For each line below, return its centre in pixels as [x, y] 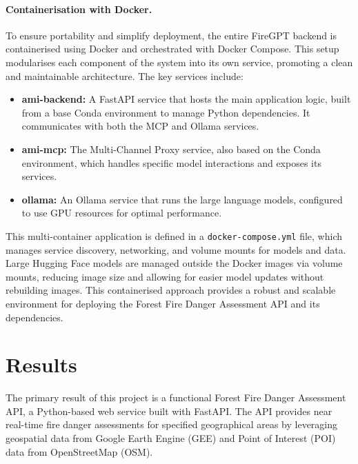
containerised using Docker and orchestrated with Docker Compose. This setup [172, 49]
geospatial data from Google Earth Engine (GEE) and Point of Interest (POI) [171, 438]
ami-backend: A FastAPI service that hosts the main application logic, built [186, 99]
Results [41, 364]
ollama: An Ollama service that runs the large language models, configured [182, 199]
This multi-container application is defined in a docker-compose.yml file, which [174, 235]
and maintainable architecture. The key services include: [125, 75]
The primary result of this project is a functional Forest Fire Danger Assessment [176, 397]
